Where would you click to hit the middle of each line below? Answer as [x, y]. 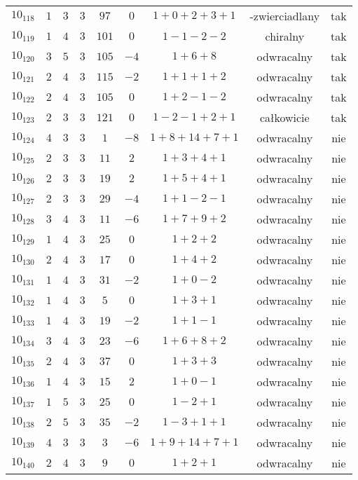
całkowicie [284, 117]
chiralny [285, 36]
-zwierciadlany [285, 16]
